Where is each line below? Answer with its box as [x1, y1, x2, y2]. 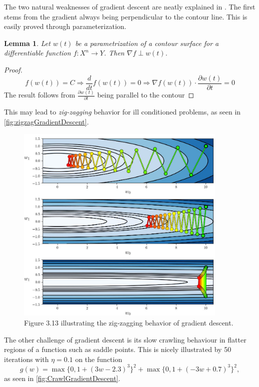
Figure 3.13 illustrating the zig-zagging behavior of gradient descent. [24, 317, 233, 328]
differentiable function [4, 47, 71, 58]
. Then [103, 47, 124, 58]
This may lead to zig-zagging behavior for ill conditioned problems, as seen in [4, 106, 241, 117]
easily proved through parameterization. [4, 21, 126, 31]
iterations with [4, 353, 49, 364]
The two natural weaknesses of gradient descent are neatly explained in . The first [4, 1, 255, 11]
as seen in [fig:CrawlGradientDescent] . [4, 372, 120, 383]
